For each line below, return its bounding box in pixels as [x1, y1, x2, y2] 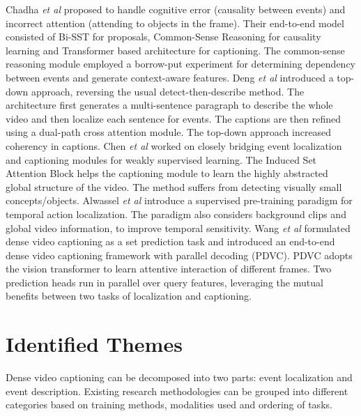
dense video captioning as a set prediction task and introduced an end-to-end [6, 234, 335, 249]
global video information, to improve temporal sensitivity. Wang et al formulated [6, 220, 351, 235]
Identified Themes [6, 330, 183, 358]
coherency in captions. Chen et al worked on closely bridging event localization [6, 138, 342, 153]
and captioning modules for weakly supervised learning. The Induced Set [6, 152, 317, 167]
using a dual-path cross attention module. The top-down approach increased [6, 125, 332, 139]
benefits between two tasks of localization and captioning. [6, 288, 252, 303]
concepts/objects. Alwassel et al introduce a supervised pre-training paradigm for [6, 193, 353, 208]
